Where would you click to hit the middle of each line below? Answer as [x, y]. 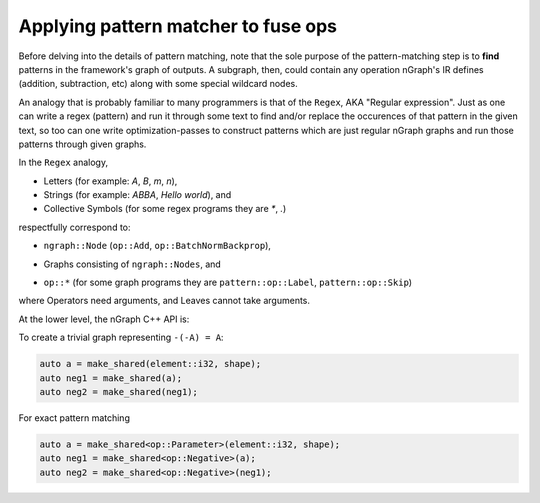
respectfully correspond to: [74, 227]
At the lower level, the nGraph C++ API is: [104, 319]
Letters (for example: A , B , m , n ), [110, 181]
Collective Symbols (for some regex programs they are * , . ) [165, 209]
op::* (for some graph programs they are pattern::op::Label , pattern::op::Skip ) [228, 282]
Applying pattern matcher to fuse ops [178, 26]
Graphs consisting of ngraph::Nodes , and [132, 264]
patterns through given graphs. [82, 144]
